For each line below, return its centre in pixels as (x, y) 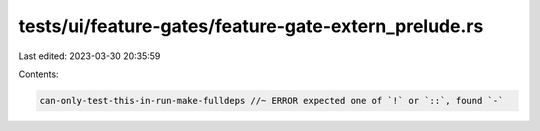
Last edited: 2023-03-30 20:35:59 (89, 56)
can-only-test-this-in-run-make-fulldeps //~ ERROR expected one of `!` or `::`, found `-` (271, 100)
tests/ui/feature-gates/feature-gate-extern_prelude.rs (251, 26)
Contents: (38, 74)
